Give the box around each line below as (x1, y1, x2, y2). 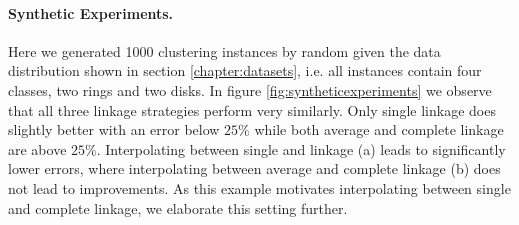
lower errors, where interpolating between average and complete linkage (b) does (8, 158, 501, 179)
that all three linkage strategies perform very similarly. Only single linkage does (8, 99, 496, 120)
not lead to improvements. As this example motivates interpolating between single (8, 177, 511, 198)
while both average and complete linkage (254, 119, 504, 140)
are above (8, 138, 67, 159)
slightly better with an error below (8, 119, 220, 140)
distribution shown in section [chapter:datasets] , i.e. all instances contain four (8, 60, 482, 81)
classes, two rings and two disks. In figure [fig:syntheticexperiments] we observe (8, 79, 492, 100)
